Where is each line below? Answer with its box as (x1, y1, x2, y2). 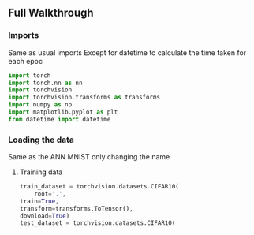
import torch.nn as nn (8, 79, 83, 87)
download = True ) (19, 212, 70, 220)
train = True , (19, 197, 59, 205)
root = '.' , (34, 189, 66, 198)
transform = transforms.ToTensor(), (19, 204, 133, 212)
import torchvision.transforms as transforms (8, 94, 160, 102)
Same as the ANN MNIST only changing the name (8, 152, 170, 162)
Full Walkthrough (8, 6, 94, 20)
